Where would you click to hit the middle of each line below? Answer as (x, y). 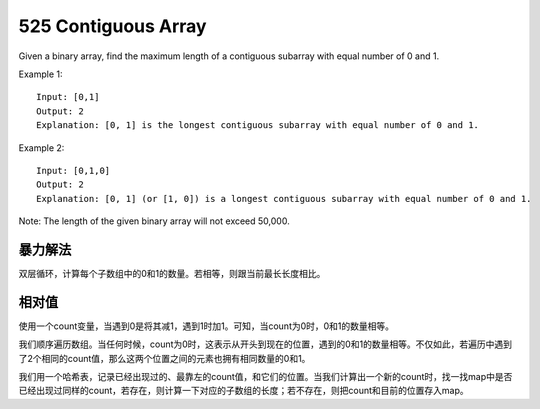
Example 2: (41, 147)
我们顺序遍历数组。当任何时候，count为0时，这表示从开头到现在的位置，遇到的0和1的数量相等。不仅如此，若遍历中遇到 (265, 344)
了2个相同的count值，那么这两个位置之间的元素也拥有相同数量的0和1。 (164, 358)
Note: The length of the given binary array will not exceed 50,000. (154, 221)
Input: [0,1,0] (73, 170)
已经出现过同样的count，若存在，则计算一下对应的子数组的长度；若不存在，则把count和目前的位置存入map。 (243, 391)
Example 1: (40, 74)
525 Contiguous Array (112, 26)
